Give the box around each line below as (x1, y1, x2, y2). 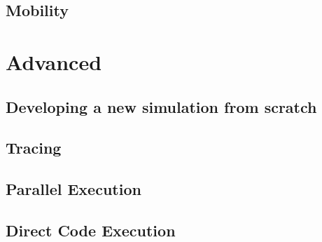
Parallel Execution (6, 178, 141, 200)
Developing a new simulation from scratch (6, 95, 317, 117)
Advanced (6, 47, 102, 76)
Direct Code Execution (6, 219, 176, 241)
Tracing (6, 137, 62, 159)
